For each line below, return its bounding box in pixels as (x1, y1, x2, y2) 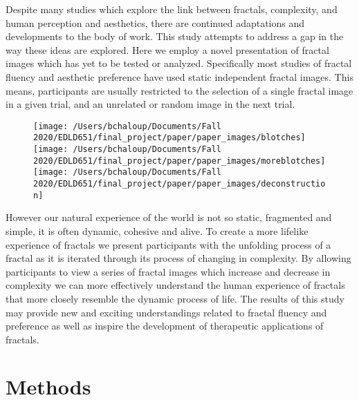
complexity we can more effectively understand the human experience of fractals (6, 278, 345, 292)
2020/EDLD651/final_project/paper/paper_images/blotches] (33, 133, 306, 143)
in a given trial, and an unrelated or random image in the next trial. (6, 97, 295, 111)
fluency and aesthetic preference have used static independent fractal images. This (6, 69, 353, 84)
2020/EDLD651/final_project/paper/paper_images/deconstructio (33, 179, 326, 189)
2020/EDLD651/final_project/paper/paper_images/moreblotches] (33, 155, 326, 166)
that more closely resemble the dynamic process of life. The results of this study (6, 291, 344, 305)
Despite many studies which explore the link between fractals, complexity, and (6, 2, 338, 16)
